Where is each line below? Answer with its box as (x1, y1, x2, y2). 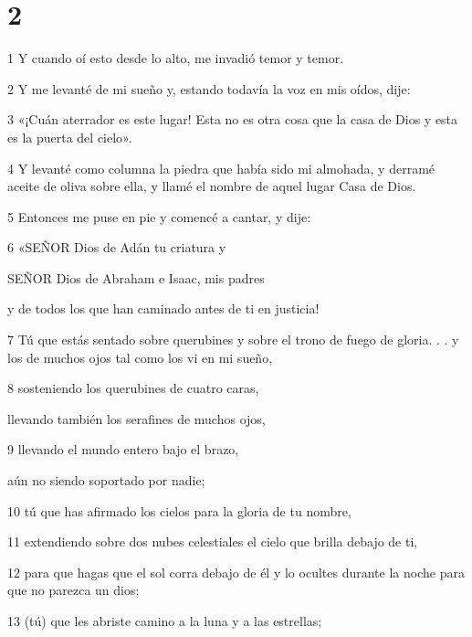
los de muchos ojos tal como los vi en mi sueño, (7, 347, 273, 366)
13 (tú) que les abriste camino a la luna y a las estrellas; (7, 611, 322, 630)
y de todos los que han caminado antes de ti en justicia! (7, 299, 320, 318)
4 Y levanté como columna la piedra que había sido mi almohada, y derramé (7, 158, 435, 177)
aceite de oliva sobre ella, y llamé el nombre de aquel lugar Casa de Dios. (7, 176, 416, 196)
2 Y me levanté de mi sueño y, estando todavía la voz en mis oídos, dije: (7, 79, 411, 98)
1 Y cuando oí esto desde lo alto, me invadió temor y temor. (7, 48, 344, 68)
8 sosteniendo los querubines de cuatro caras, (7, 378, 259, 398)
